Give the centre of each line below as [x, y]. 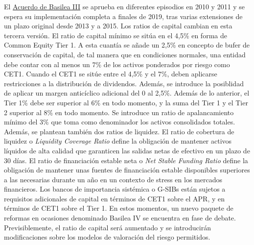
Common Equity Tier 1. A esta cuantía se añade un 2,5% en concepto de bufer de [127, 45]
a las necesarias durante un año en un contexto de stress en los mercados [113, 179]
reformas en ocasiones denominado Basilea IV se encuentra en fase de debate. [120, 218]
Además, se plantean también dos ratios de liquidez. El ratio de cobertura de [119, 131]
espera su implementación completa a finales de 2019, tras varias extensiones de [123, 16]
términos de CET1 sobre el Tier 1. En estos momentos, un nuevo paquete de [119, 208]
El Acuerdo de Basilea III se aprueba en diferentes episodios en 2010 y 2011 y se [125, 6]
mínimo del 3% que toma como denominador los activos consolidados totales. [120, 122]
